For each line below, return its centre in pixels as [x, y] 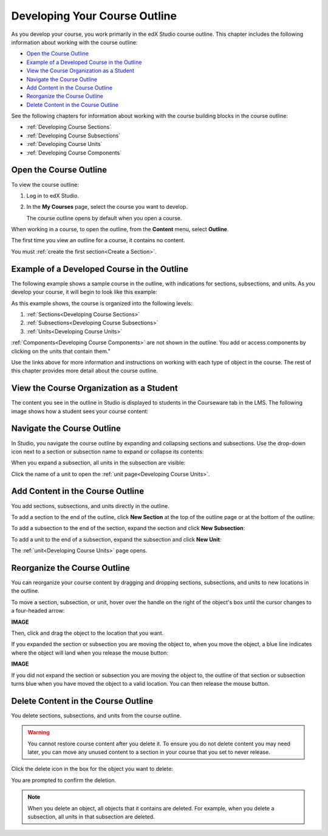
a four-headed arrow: [38, 611]
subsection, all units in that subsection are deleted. [91, 817]
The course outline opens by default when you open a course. [104, 218]
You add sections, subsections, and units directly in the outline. [90, 506]
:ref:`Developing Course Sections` [69, 127]
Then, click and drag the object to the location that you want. [87, 633]
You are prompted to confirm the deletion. [64, 780]
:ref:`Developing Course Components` [74, 153]
